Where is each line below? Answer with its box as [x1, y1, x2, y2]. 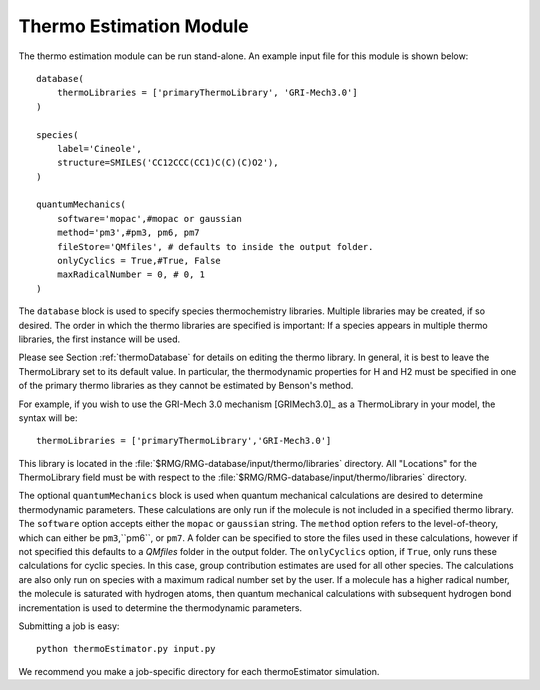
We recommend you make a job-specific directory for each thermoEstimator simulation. [18, 665, 380, 677]
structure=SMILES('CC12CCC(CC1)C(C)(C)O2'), [56, 157, 279, 169]
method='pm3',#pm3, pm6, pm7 [56, 227, 200, 239]
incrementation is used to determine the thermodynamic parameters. [18, 601, 303, 614]
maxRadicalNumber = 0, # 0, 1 [56, 269, 205, 280]
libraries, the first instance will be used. [18, 333, 181, 345]
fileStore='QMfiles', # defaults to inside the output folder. [56, 241, 374, 252]
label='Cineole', [56, 143, 142, 154]
